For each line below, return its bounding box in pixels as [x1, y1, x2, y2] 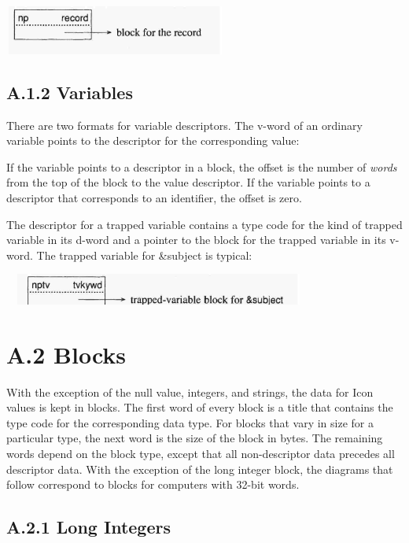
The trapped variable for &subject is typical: [36, 246, 252, 263]
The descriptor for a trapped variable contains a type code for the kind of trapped [6, 216, 403, 232]
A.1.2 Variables [6, 79, 133, 104]
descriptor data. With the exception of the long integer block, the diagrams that [6, 460, 393, 477]
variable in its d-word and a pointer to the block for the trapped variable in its [6, 231, 386, 248]
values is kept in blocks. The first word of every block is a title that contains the [6, 399, 393, 416]
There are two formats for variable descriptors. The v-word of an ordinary [6, 116, 363, 133]
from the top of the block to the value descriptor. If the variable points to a [6, 174, 370, 190]
